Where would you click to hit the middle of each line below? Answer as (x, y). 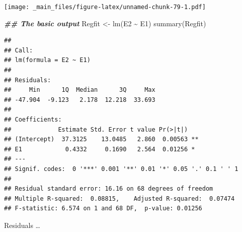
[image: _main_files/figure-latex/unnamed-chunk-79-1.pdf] (105, 7)
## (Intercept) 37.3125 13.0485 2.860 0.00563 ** (101, 139)
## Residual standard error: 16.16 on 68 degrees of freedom (109, 189)
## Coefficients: (33, 120)
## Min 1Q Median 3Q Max (80, 90)
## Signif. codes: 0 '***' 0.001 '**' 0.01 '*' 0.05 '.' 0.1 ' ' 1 (121, 169)
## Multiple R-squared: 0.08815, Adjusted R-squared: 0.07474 (119, 198)
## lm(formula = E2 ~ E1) (47, 60)
